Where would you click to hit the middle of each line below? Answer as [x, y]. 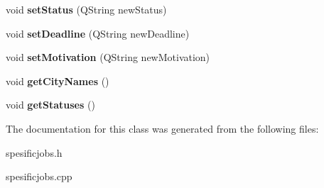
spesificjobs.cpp [39, 176]
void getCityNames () [58, 81]
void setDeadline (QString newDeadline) [98, 33]
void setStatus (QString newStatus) [86, 9]
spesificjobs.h [34, 152]
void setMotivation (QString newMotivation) [108, 57]
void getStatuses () [50, 105]
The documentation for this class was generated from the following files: [162, 128]
